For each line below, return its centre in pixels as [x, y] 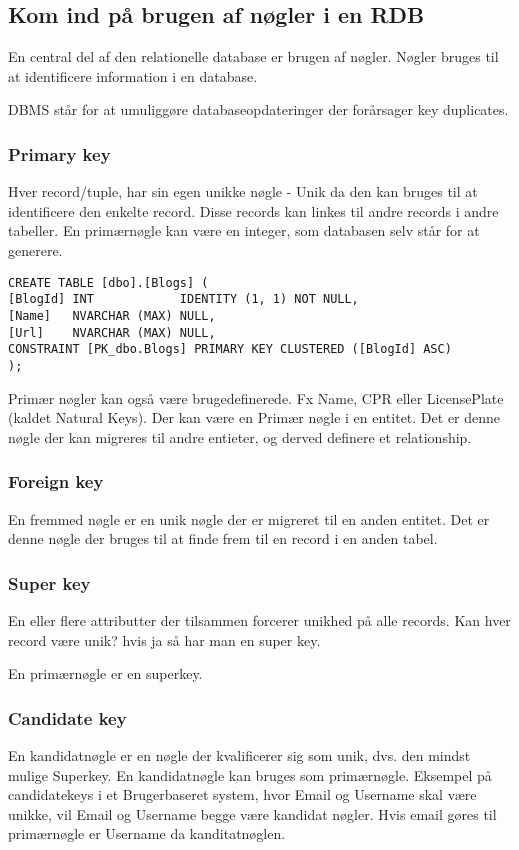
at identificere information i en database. [133, 75]
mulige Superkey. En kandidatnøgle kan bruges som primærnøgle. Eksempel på [250, 774]
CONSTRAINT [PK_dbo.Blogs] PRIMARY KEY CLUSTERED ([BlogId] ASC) [230, 349]
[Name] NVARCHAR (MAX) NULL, [112, 315]
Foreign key [56, 481]
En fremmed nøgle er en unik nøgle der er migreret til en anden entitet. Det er [249, 518]
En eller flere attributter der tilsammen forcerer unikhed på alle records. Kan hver [259, 619]
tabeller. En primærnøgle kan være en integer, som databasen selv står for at [244, 230]
